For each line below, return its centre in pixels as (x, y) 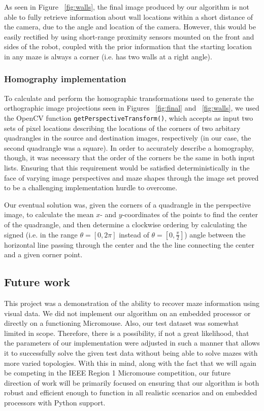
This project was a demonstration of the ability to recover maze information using (132, 303)
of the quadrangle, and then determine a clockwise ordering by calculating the (126, 224)
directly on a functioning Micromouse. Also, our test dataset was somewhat (122, 323)
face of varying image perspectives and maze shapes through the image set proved (131, 177)
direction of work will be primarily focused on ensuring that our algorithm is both (132, 382)
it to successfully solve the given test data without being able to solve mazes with (131, 352)
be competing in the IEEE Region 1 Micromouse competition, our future (117, 373)
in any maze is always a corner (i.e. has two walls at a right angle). (108, 56)
